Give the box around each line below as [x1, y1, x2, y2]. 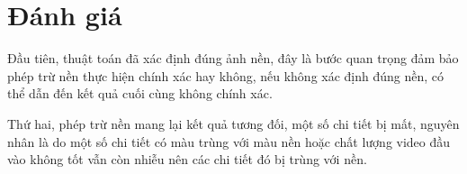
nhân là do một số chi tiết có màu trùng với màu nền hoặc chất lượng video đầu [7, 132, 451, 151]
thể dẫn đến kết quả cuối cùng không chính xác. [7, 84, 273, 103]
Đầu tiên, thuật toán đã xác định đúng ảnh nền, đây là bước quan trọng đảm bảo [7, 49, 459, 68]
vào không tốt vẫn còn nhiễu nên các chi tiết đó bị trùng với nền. [7, 150, 367, 169]
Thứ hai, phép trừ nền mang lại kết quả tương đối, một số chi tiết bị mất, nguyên [7, 114, 460, 133]
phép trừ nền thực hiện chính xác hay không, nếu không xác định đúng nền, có [7, 66, 445, 85]
